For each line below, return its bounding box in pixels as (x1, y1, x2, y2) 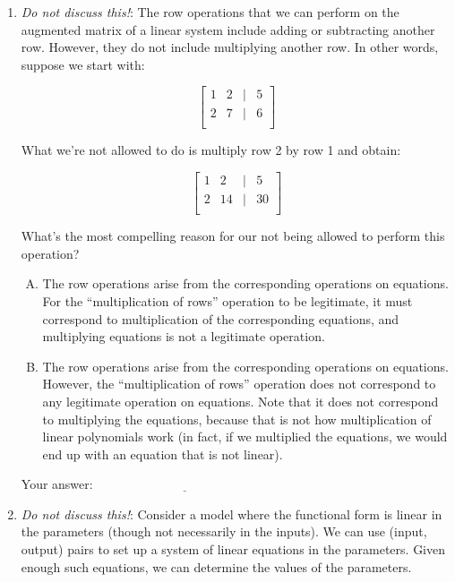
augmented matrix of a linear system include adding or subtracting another (21, 20, 435, 39)
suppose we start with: (21, 55, 145, 73)
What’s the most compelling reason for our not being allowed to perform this (21, 227, 445, 245)
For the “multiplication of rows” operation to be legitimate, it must (42, 291, 413, 310)
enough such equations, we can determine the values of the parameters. (21, 557, 412, 576)
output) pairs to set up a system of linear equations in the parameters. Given (21, 540, 446, 559)
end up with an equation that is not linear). (42, 444, 283, 463)
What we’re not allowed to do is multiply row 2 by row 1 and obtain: (21, 141, 401, 159)
